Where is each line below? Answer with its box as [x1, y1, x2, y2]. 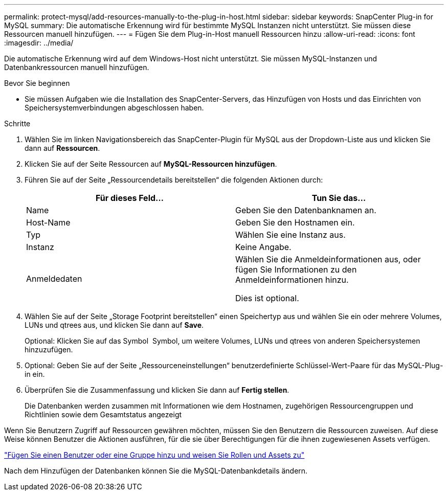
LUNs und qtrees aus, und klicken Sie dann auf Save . [25, 321, 204, 329]
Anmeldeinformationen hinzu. [235, 275, 349, 285]
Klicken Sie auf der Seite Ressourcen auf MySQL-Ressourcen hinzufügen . [25, 160, 277, 168]
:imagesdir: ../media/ [4, 38, 74, 47]
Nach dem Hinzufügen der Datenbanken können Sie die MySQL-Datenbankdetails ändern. [4, 466, 308, 475]
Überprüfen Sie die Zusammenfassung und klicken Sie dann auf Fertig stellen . [25, 386, 289, 394]
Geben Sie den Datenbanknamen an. [235, 205, 376, 215]
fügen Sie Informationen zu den [235, 264, 357, 275]
